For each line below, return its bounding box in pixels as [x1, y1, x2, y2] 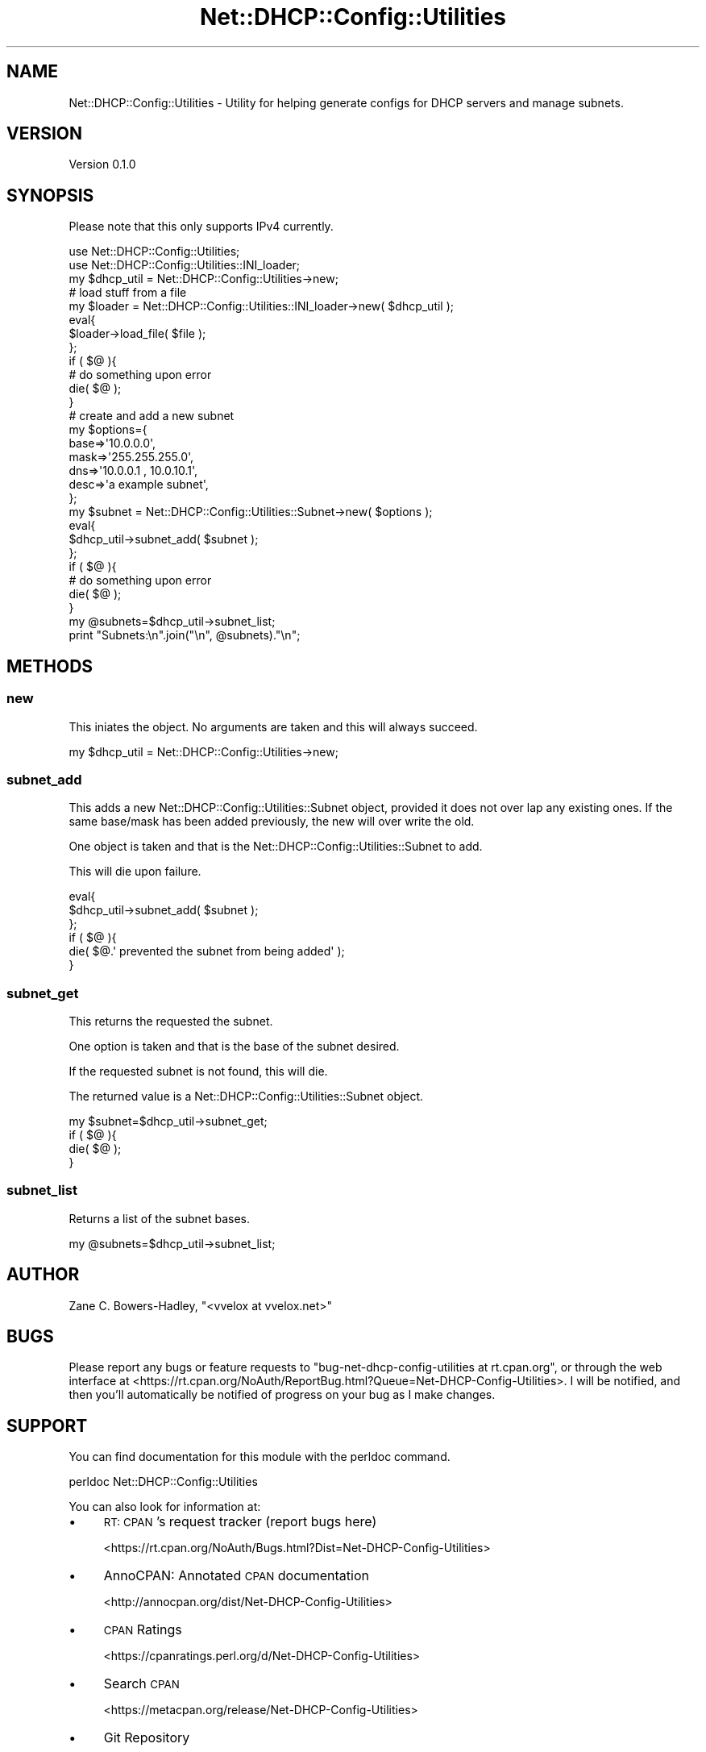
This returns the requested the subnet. [69, 1014, 273, 1028]
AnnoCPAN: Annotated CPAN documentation [103, 1567, 369, 1584]
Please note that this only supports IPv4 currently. [69, 219, 334, 234]
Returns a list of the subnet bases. [69, 1211, 250, 1226]
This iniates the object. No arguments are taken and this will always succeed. [69, 719, 478, 734]
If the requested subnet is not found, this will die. [69, 1064, 328, 1078]
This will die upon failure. [69, 864, 201, 879]
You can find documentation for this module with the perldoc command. [69, 1450, 451, 1464]
